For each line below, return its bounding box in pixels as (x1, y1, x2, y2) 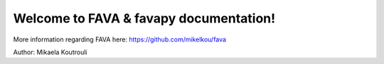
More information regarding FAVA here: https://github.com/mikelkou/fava (13, 35, 227, 44)
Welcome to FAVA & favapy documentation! (13, 11, 276, 26)
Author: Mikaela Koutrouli (13, 48, 87, 56)
